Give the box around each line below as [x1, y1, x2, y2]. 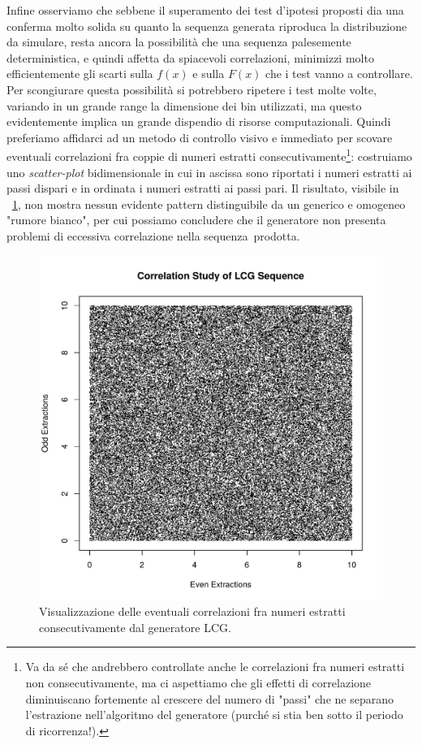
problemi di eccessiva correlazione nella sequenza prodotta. [6, 227, 300, 244]
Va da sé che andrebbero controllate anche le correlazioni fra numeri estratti [25, 658, 405, 675]
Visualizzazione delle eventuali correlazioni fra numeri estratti [39, 603, 346, 620]
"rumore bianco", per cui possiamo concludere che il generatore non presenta [6, 211, 386, 228]
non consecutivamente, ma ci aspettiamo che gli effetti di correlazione [25, 674, 372, 691]
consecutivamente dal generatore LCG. [39, 618, 231, 635]
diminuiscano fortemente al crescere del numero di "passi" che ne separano [25, 690, 394, 707]
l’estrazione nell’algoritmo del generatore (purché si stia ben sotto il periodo [25, 706, 403, 723]
